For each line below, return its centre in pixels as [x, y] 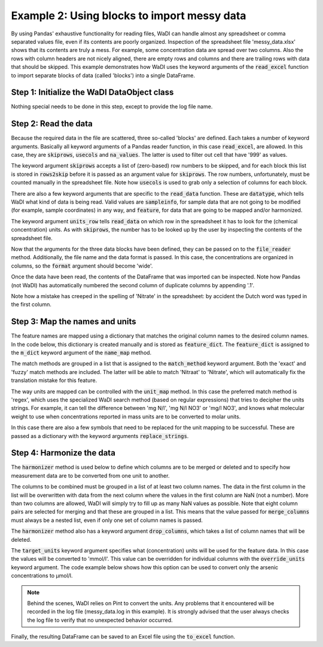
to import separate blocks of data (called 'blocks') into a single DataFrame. [103, 75]
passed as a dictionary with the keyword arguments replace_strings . [100, 436]
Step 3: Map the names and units [74, 322]
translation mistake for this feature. [54, 381]
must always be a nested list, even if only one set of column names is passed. [107, 520]
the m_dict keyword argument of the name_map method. [81, 353]
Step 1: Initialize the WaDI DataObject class [92, 92]
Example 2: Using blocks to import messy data [129, 16]
